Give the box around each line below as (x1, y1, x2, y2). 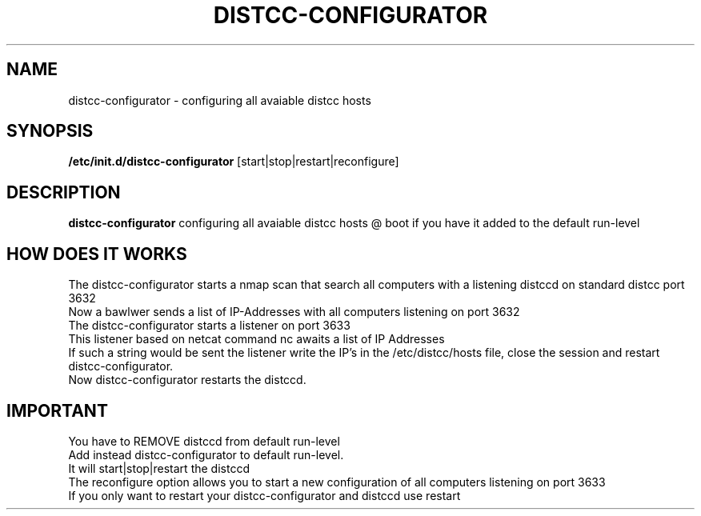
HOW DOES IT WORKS (6, 243, 187, 264)
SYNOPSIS (6, 121, 94, 142)
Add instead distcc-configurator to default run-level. (68, 447, 344, 462)
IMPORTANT (6, 400, 108, 421)
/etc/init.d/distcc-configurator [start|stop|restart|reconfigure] (68, 154, 399, 169)
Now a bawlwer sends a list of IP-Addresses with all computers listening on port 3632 (68, 305, 520, 319)
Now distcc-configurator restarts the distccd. (68, 373, 306, 387)
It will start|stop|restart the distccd (68, 461, 250, 475)
